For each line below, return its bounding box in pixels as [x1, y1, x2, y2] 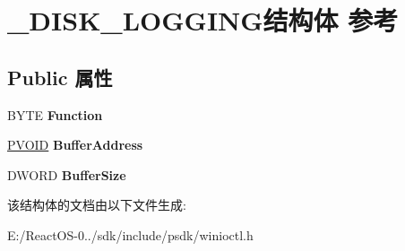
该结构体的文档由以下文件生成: [7, 195, 186, 214]
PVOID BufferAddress [7, 135, 143, 154]
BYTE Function [7, 105, 103, 124]
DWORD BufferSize [7, 165, 126, 184]
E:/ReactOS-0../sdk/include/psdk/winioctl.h [7, 225, 254, 244]
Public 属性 [7, 63, 113, 91]
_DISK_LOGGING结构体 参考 [7, 2, 399, 39]
